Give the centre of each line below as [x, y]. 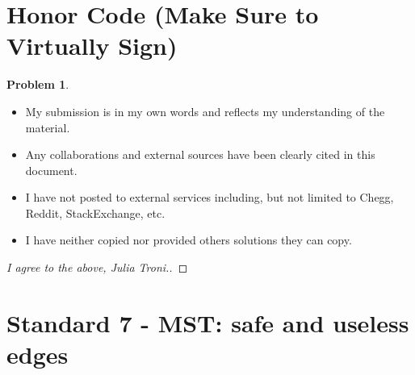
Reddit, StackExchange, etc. [95, 212]
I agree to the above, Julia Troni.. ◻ [97, 267]
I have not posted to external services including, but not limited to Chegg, [210, 197]
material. [48, 127]
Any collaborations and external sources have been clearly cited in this [200, 154]
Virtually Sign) [92, 46]
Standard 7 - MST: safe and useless [208, 322]
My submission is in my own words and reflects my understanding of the [205, 111]
